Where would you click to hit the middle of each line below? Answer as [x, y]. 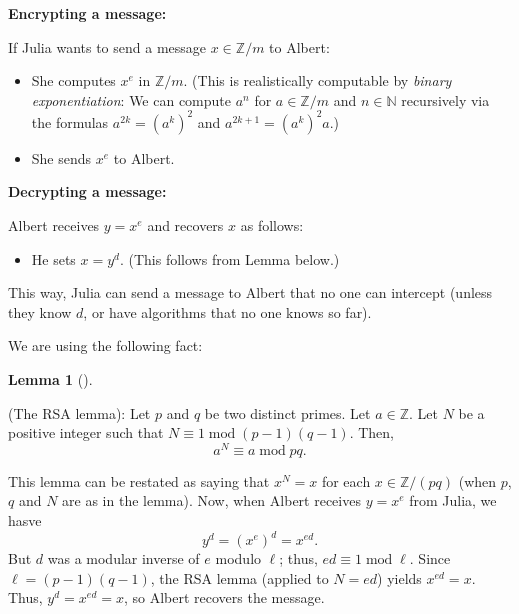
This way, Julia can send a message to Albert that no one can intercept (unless [250, 292]
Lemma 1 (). [50, 379]
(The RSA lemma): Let [79, 412]
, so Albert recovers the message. [224, 597]
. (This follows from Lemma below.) [229, 258]
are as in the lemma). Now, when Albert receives [211, 500]
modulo [238, 558]
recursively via [445, 99]
